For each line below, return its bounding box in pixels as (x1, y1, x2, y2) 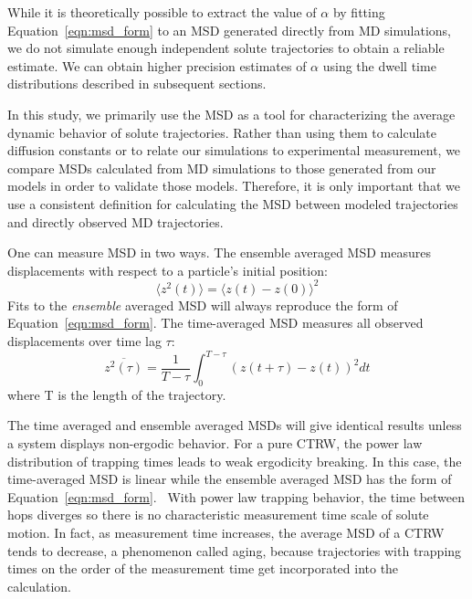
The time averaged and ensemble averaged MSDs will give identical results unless (7, 415, 462, 435)
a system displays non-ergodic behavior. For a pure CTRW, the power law (7, 434, 423, 453)
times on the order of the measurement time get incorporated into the (7, 559, 399, 578)
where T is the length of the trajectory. (7, 384, 226, 404)
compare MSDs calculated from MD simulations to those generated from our (7, 158, 436, 177)
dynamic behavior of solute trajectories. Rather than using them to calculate (7, 122, 436, 142)
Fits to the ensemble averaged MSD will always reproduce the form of (7, 295, 398, 314)
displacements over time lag (7, 331, 162, 350)
